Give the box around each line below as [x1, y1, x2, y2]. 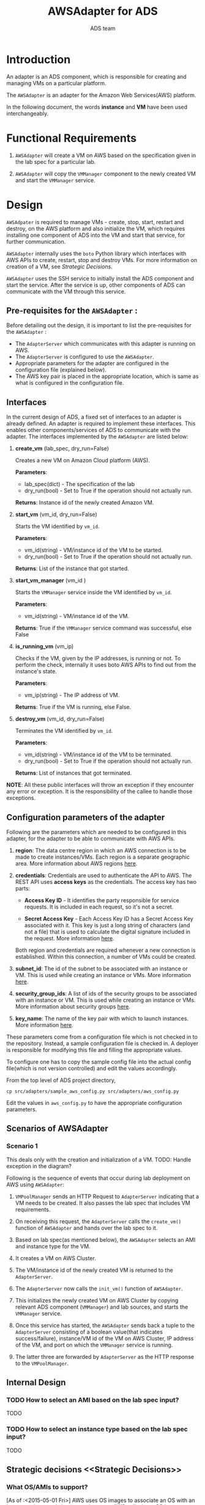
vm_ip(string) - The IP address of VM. [24, 692, 120, 699]
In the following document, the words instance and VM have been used [6, 103, 188, 110]
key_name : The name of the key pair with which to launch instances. [15, 1015, 188, 1022]
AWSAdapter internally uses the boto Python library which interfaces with [6, 250, 187, 257]
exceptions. [6, 794, 35, 802]
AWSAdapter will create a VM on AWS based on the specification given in [15, 152, 196, 159]
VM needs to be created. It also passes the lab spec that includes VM [15, 1199, 191, 1207]
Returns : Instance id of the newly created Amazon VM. [15, 499, 154, 506]
